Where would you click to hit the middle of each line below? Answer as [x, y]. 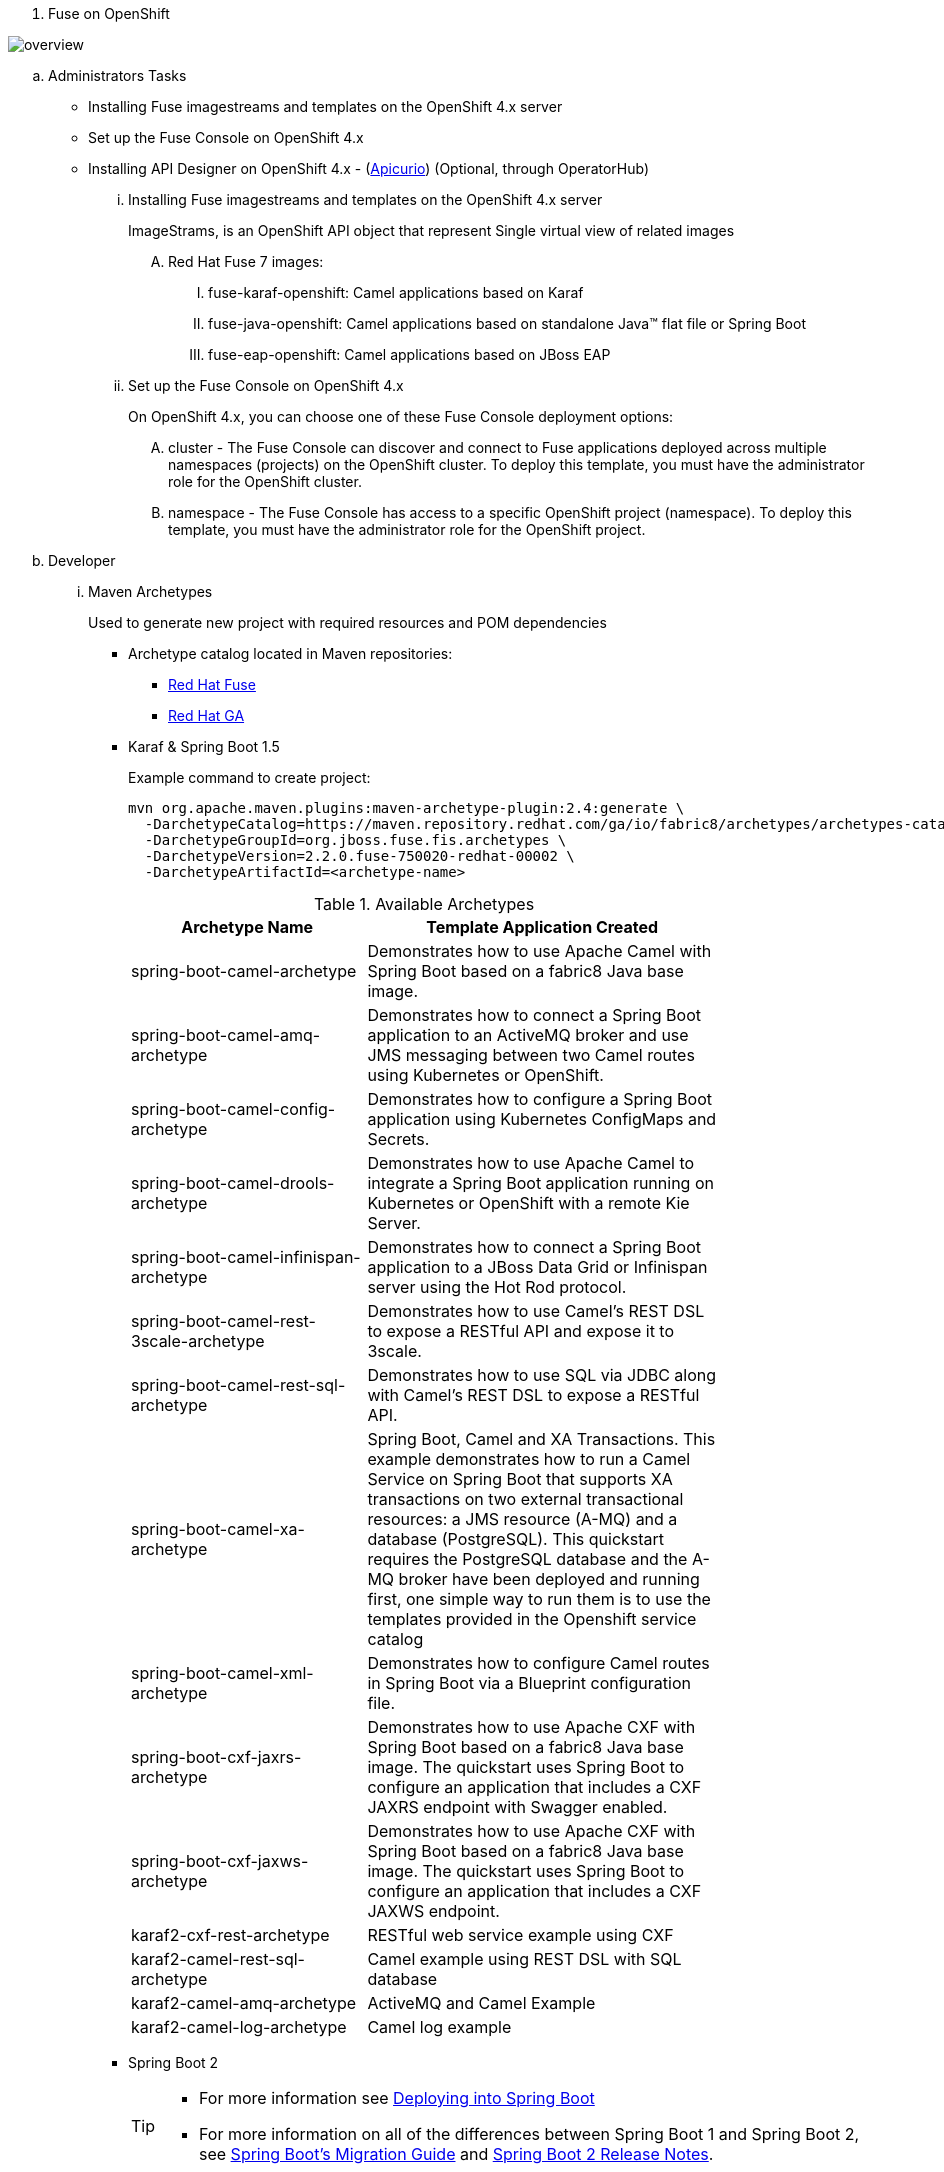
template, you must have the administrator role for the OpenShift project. [407, 529]
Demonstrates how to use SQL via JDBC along [542, 1375]
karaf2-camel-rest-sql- [218, 1959]
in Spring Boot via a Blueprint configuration [529, 1683]
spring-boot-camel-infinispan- [246, 1257]
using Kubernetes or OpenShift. [485, 1075]
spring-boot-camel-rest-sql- [238, 1385]
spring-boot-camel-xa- [218, 1529]
